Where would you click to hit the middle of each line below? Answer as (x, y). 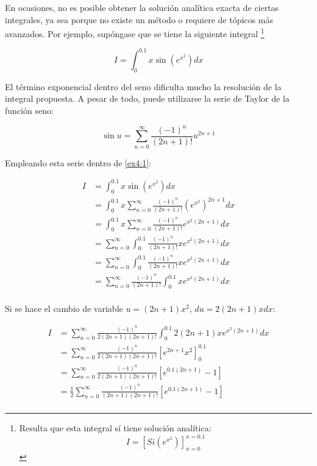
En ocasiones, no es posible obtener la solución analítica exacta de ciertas (142, 7)
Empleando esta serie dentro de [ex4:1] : (78, 162)
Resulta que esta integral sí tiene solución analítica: (115, 428)
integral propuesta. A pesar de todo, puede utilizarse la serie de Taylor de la (147, 98)
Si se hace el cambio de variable (64, 309)
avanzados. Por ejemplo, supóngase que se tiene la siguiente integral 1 (135, 33)
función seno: (29, 110)
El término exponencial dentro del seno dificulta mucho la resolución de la (143, 86)
